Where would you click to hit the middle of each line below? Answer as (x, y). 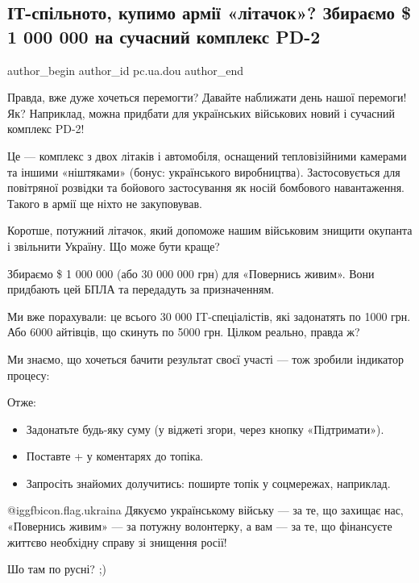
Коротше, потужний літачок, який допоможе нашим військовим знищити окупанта (210, 230)
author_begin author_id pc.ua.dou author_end (126, 70)
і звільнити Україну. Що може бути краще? (114, 246)
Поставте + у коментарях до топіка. (115, 456)
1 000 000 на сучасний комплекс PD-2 (164, 36)
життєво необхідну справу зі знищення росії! (117, 541)
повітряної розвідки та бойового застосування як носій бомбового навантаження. (206, 187)
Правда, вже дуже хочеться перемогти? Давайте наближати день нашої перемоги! (207, 97)
